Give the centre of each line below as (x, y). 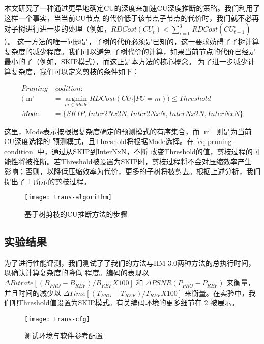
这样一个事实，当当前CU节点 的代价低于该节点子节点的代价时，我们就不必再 (132, 18)
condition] (20, 151)
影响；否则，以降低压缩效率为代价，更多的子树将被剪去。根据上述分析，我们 (132, 171)
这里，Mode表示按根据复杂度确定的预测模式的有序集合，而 (102, 131)
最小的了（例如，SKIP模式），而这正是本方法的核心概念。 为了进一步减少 (126, 61)
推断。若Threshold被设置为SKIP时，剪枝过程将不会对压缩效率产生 (142, 161)
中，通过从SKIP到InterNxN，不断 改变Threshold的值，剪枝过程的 (145, 151)
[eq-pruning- (215, 141)
